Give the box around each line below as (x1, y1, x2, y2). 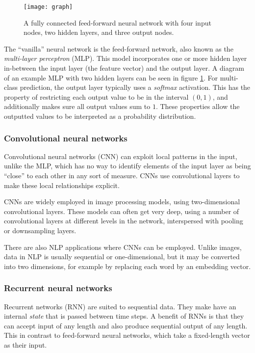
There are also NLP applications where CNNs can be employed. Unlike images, (4, 242, 242, 252)
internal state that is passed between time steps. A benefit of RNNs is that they (4, 311, 244, 321)
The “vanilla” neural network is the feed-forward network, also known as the (4, 43, 233, 54)
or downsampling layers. (4, 225, 76, 235)
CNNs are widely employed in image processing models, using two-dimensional (4, 196, 240, 207)
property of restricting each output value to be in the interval (4, 91, 189, 102)
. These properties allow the (155, 101, 240, 111)
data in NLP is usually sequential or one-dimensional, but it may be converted (4, 251, 240, 262)
